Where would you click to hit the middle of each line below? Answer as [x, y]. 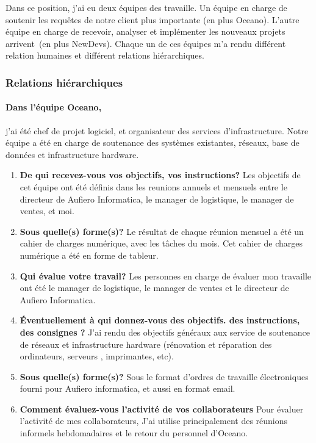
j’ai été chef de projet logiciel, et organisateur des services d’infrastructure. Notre [157, 130]
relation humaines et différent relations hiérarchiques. [105, 55]
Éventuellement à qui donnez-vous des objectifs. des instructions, [160, 320]
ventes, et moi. [47, 211]
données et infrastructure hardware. [72, 154]
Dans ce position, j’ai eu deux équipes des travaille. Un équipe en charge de [146, 7]
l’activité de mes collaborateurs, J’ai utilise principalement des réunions [154, 421]
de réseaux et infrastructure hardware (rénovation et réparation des [146, 344]
